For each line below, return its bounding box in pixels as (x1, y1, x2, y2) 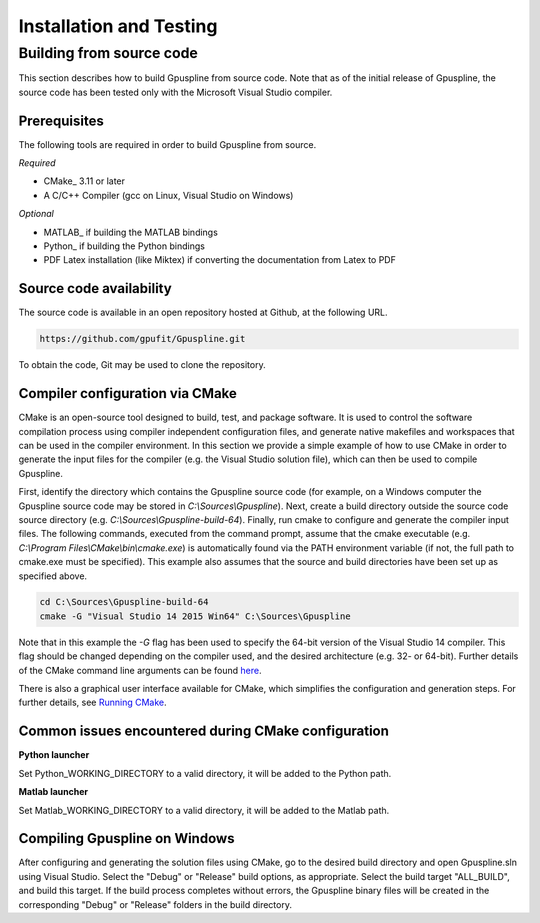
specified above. (18, 570, 88, 582)
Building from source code (18, 44, 199, 62)
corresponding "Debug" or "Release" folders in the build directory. (18, 898, 292, 910)
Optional (18, 208, 54, 220)
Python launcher (18, 749, 90, 761)
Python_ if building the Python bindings (43, 240, 205, 252)
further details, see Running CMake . (18, 696, 167, 709)
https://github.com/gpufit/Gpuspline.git (39, 333, 246, 345)
